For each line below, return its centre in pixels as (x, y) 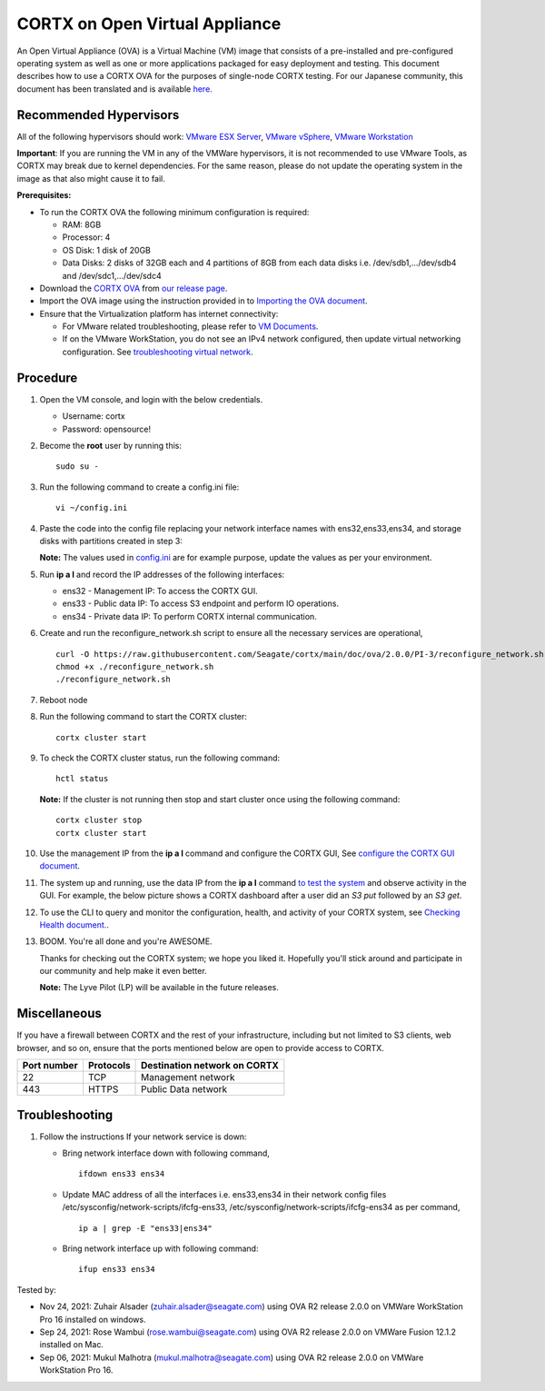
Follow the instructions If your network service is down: (143, 1137)
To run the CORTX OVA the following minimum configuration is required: (174, 212)
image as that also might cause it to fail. (91, 178)
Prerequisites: (44, 195)
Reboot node (64, 700)
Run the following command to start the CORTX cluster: (143, 717)
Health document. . (74, 924)
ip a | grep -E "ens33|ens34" (146, 1228)
